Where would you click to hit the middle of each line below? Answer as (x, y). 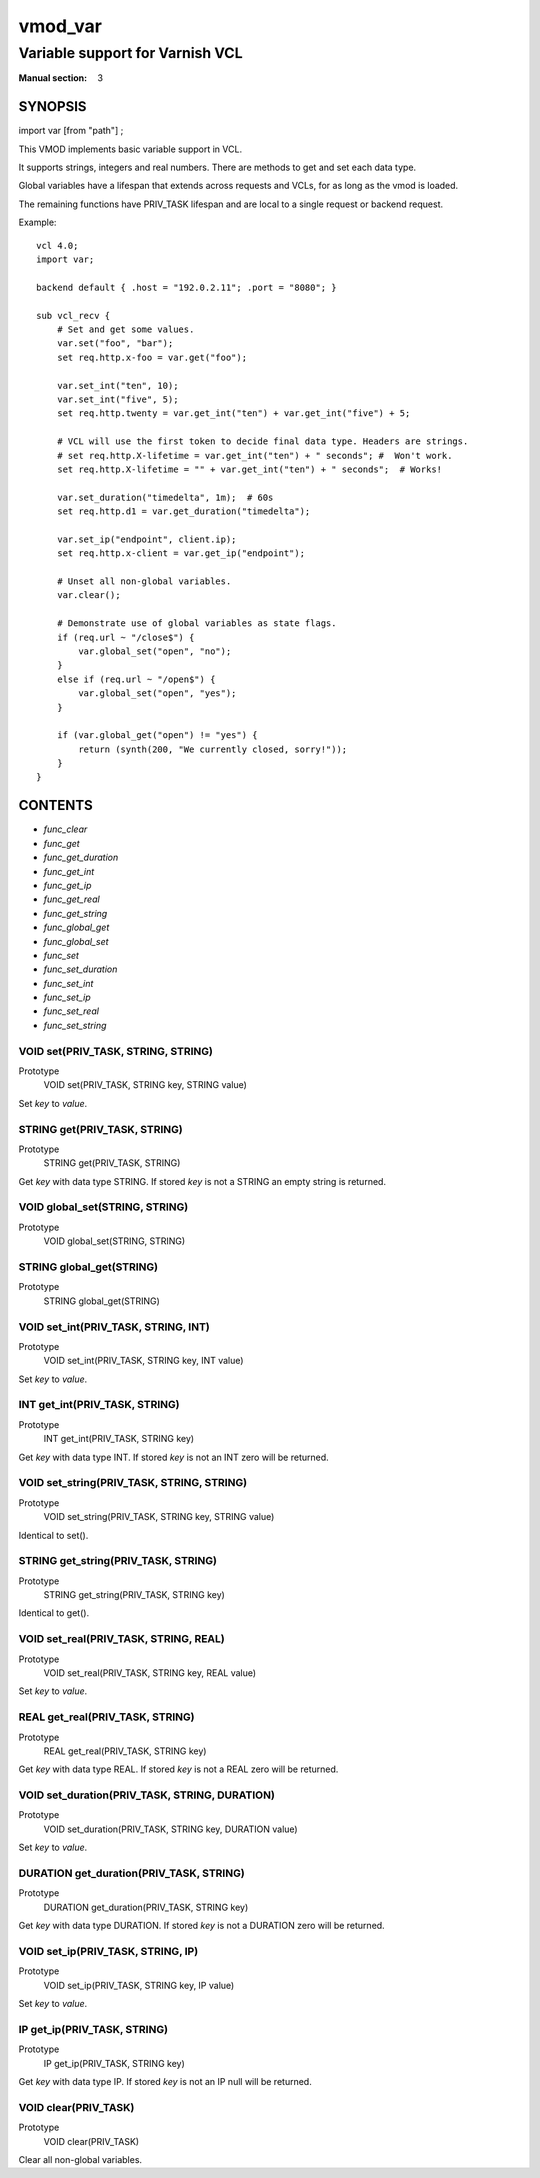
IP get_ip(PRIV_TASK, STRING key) (114, 2063)
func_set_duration (80, 969)
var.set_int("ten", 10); (117, 385)
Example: (37, 222)
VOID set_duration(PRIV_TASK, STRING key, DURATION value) (171, 1829)
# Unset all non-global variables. (144, 581)
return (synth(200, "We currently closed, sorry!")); (213, 749)
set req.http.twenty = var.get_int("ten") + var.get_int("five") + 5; (233, 413)
